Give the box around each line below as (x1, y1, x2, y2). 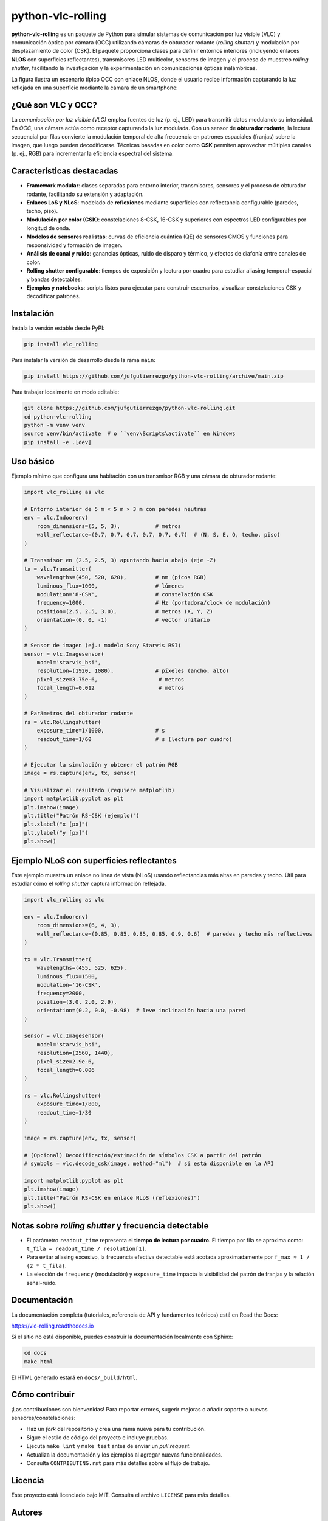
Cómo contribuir (11, 1390, 75, 1400)
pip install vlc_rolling (24, 341, 98, 348)
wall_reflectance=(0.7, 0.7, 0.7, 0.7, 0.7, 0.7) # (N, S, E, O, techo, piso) (36, 531, 281, 538)
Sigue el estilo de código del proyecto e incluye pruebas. (26, 1433, 169, 1441)
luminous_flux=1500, (36, 973, 98, 980)
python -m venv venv (24, 422, 85, 428)
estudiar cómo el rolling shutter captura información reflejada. (11, 880, 166, 888)
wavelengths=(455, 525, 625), (36, 964, 127, 972)
